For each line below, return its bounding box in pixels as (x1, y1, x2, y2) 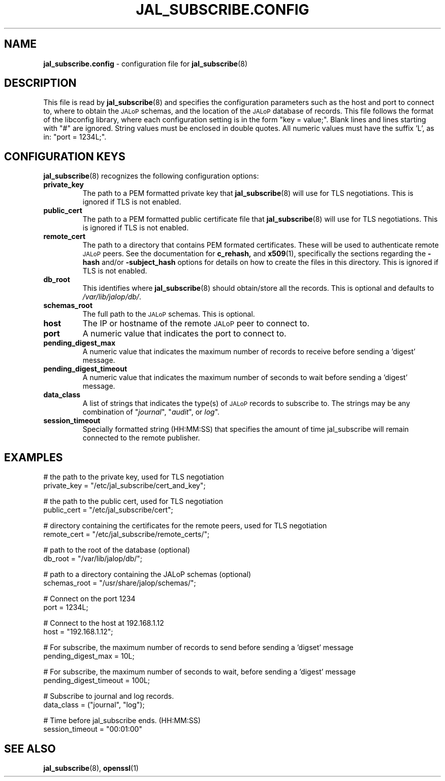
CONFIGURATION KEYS (4, 150, 125, 163)
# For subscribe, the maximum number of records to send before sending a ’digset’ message (43, 643, 354, 652)
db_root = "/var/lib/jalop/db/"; (43, 554, 142, 563)
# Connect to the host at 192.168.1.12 (43, 619, 164, 628)
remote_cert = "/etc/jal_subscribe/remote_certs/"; (43, 530, 210, 539)
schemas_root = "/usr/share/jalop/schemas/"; (43, 579, 196, 588)
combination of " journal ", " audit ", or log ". (82, 408, 220, 417)
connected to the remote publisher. (82, 433, 200, 443)
